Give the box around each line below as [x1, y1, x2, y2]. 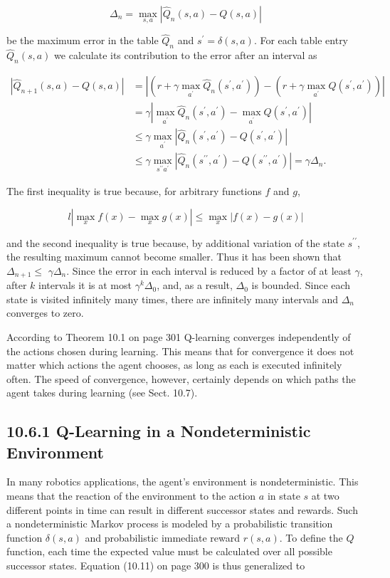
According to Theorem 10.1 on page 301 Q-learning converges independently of [6, 329, 351, 344]
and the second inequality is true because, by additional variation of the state [6, 235, 344, 250]
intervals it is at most [38, 278, 132, 293]
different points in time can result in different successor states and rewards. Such [6, 502, 358, 517]
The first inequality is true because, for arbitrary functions [6, 183, 262, 198]
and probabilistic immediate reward [85, 530, 241, 545]
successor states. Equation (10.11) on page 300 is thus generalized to [6, 558, 305, 573]
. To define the [279, 530, 343, 545]
